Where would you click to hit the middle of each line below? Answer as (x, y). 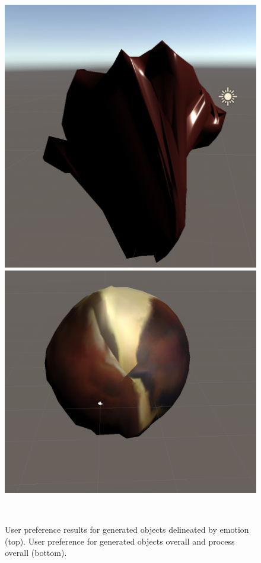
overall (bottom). (36, 553)
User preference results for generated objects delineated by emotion (127, 529)
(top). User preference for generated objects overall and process (120, 541)
